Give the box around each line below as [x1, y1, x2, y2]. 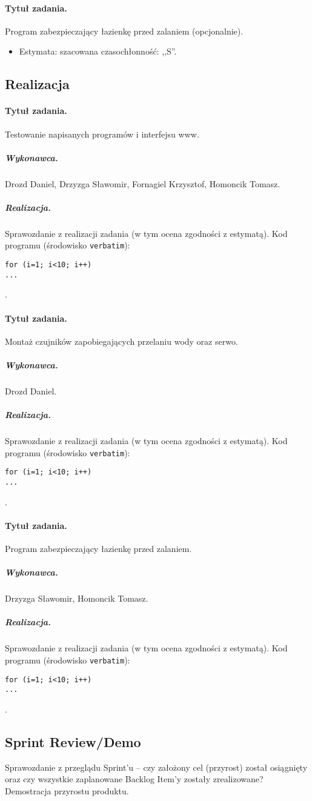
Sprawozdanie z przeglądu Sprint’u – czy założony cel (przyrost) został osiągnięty [5, 760, 308, 773]
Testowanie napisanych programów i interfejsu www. [5, 127, 199, 140]
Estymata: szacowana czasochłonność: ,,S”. [19, 45, 177, 58]
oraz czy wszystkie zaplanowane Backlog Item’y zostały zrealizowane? [5, 773, 264, 785]
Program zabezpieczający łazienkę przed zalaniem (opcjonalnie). [5, 24, 244, 37]
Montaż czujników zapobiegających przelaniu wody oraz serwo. [5, 334, 238, 347]
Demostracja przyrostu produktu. [5, 784, 129, 797]
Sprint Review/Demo [5, 732, 141, 751]
